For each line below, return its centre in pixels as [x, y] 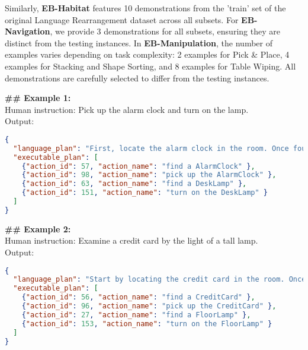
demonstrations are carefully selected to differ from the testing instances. [137, 78]
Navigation [28, 31]
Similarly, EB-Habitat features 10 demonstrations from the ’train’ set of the [145, 8]
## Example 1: [38, 98]
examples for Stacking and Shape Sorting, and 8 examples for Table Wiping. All [150, 66]
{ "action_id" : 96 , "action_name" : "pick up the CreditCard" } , [149, 306]
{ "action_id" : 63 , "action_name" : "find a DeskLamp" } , [134, 184]
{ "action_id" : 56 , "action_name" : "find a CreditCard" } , [138, 297]
